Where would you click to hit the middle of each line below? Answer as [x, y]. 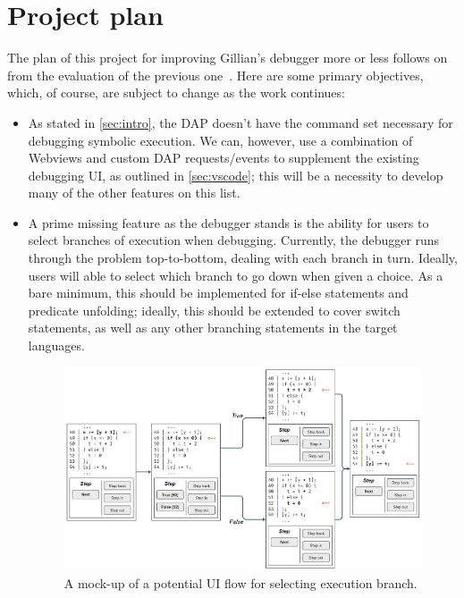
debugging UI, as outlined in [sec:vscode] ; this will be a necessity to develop [236, 175]
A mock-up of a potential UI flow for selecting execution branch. [240, 582]
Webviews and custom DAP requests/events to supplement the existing [224, 158]
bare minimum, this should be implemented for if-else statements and [218, 293]
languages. [56, 345]
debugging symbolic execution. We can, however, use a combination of [220, 140]
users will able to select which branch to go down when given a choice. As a [236, 275]
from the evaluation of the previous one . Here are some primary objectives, [215, 75]
